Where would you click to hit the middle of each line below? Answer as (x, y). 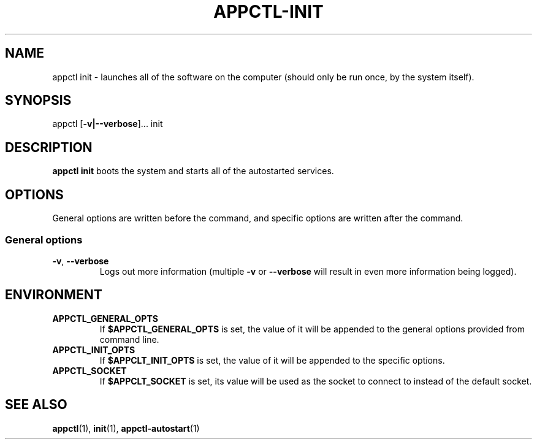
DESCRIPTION (49, 147)
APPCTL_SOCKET (89, 370)
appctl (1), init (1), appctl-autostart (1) (126, 428)
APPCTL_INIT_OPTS (94, 350)
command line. (129, 339)
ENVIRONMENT (54, 295)
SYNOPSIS (38, 101)
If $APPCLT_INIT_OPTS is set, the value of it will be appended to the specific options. (272, 360)
